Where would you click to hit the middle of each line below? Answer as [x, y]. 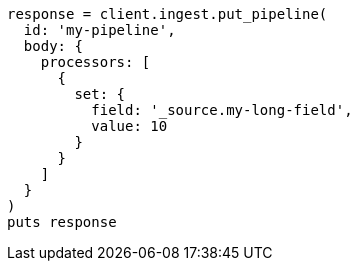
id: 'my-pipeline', [99, 30]
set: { [100, 94]
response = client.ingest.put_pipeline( [167, 14]
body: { [53, 46]
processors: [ [95, 62]
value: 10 [129, 126]
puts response [62, 222]
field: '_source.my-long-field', [222, 110]
